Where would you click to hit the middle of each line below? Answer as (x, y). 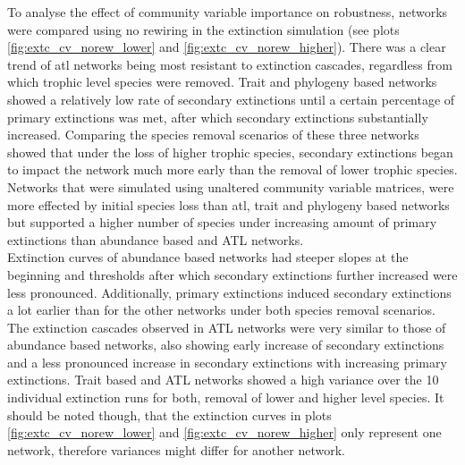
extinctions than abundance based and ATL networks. (156, 239)
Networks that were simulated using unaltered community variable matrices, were (231, 186)
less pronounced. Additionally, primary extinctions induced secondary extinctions (229, 292)
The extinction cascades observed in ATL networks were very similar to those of (227, 327)
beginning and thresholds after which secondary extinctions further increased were (232, 274)
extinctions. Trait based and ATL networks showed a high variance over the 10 (223, 380)
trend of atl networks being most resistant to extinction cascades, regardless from (230, 64)
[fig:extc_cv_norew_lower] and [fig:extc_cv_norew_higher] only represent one (224, 432)
